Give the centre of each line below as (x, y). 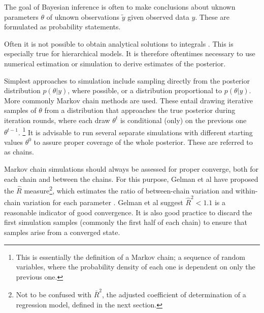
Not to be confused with (54, 294)
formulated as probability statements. (62, 27)
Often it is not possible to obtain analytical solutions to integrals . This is (119, 43)
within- (246, 190)
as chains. (19, 152)
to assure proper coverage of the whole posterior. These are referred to (143, 142)
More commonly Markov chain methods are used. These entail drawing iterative (129, 100)
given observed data (158, 16)
